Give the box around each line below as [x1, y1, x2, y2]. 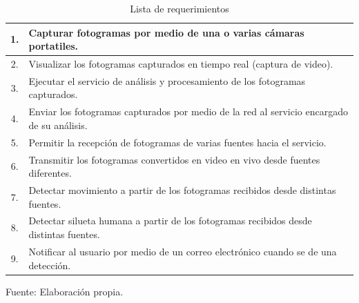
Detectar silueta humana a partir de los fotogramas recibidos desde [28, 213, 312, 228]
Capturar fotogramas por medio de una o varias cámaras [28, 25, 304, 39]
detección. [28, 257, 71, 272]
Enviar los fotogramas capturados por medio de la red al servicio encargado [28, 104, 348, 119]
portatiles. [28, 39, 79, 53]
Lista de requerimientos [130, 1, 229, 15]
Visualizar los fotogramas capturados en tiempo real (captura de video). [28, 57, 333, 71]
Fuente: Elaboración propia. [6, 284, 124, 298]
